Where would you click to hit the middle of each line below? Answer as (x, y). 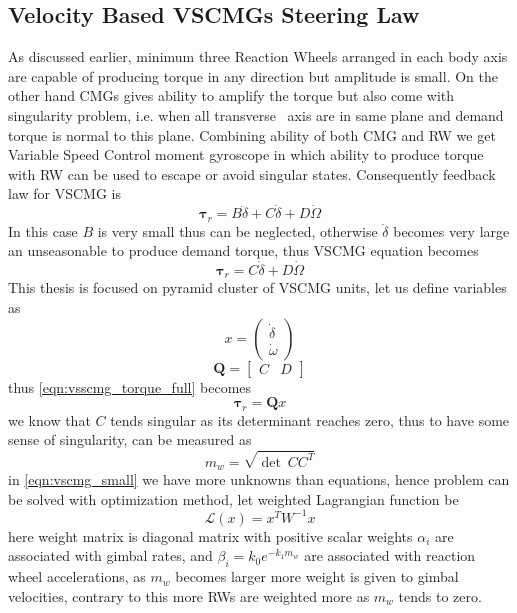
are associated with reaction (390, 555)
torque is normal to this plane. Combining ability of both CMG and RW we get (252, 134)
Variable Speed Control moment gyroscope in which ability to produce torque (246, 154)
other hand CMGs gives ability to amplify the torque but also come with (231, 95)
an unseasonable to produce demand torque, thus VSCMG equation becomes (243, 250)
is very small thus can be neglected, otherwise (237, 230)
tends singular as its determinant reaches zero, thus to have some (310, 419)
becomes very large (451, 230)
